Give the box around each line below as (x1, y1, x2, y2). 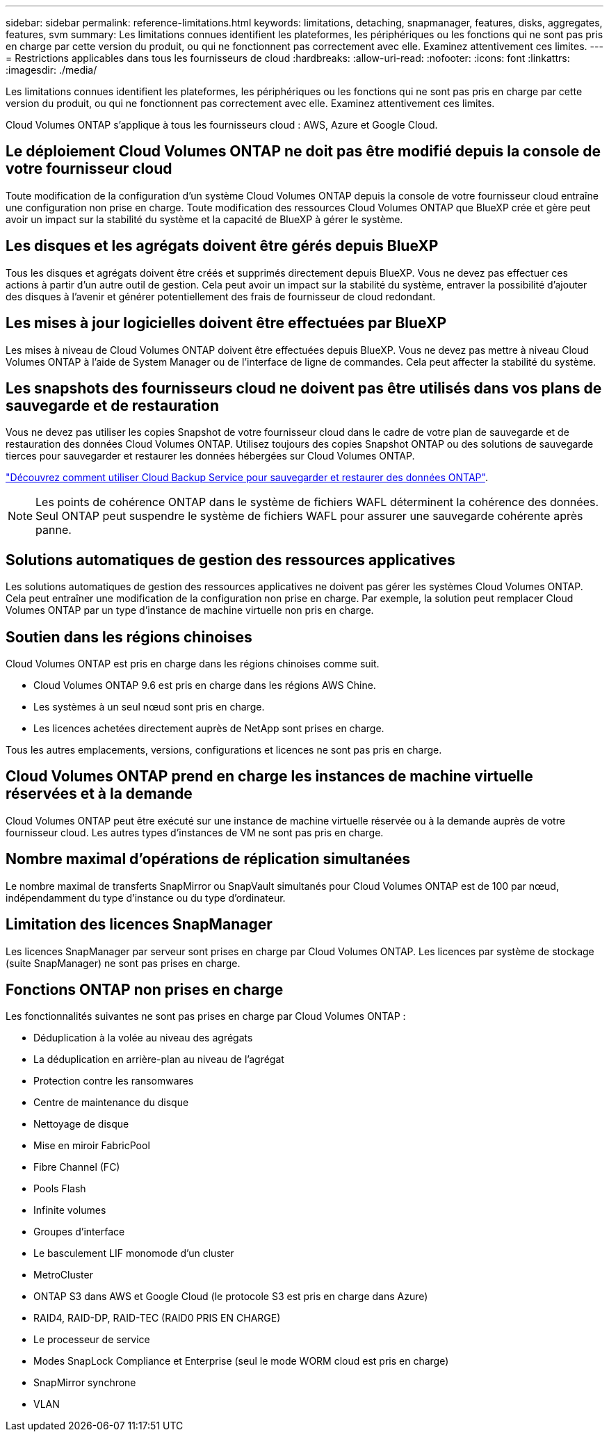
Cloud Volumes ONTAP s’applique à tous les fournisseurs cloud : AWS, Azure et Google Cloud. (6, 119, 438, 131)
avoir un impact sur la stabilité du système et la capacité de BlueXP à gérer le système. (6, 213, 403, 225)
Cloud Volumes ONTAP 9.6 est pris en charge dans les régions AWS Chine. (33, 679, 376, 692)
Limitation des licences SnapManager (6, 916, 273, 934)
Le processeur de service (33, 1333, 150, 1346)
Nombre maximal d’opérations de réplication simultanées (6, 850, 411, 868)
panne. (35, 523, 72, 537)
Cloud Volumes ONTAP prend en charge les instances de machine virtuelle (6, 768, 533, 786)
